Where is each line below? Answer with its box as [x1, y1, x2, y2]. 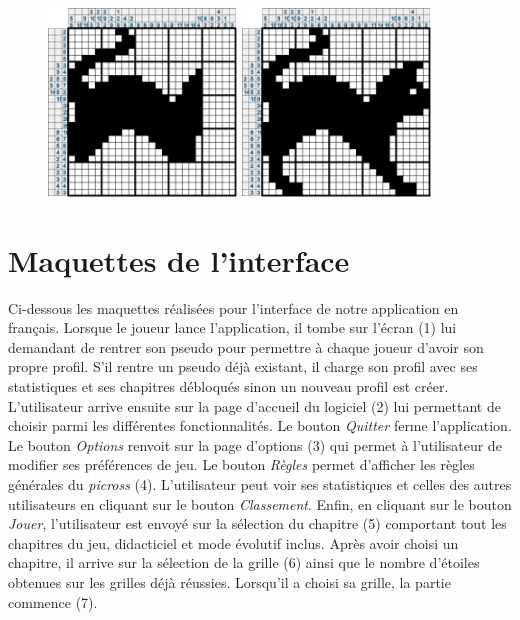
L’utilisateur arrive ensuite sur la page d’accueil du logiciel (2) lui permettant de [8, 395, 501, 416]
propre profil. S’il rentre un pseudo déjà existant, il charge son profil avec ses [8, 356, 478, 377]
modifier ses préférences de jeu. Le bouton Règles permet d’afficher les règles [8, 454, 475, 475]
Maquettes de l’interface [8, 239, 350, 280]
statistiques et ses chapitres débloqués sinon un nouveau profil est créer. [8, 376, 449, 397]
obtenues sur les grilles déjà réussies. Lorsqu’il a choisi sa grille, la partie [8, 572, 451, 592]
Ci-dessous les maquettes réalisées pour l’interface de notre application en [8, 297, 459, 318]
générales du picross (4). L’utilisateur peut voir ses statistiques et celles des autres [8, 474, 512, 495]
